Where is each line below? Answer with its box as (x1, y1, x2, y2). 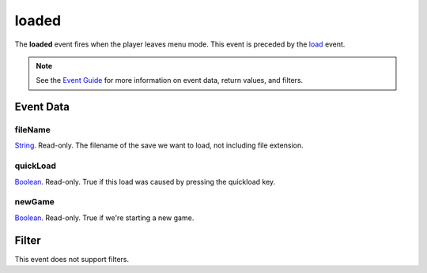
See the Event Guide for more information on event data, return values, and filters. (36, 76, 304, 85)
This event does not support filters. (14, 254, 130, 264)
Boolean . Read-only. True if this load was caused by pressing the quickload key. (14, 177, 276, 186)
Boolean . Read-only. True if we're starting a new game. (14, 213, 195, 223)
